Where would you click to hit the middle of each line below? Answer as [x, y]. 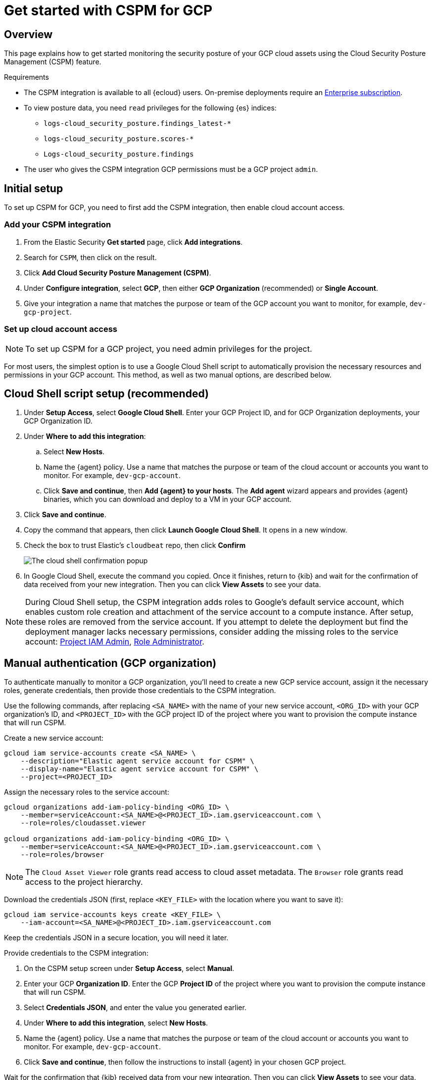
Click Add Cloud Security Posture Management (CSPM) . [118, 272]
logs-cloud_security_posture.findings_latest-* [138, 124]
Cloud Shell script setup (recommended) [106, 393]
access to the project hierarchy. [84, 882]
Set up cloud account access [61, 329]
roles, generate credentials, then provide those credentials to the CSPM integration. [140, 691]
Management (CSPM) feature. [53, 62]
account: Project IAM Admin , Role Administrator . [115, 642]
